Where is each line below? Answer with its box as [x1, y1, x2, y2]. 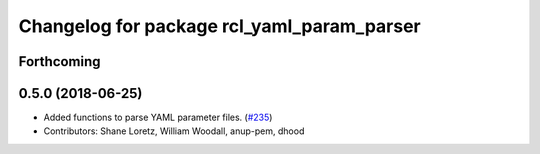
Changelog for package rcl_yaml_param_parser [18, 15, 421, 37]
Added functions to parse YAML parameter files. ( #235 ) [43, 111, 273, 124]
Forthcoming [18, 53, 101, 70]
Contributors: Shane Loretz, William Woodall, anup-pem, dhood [43, 125, 305, 137]
